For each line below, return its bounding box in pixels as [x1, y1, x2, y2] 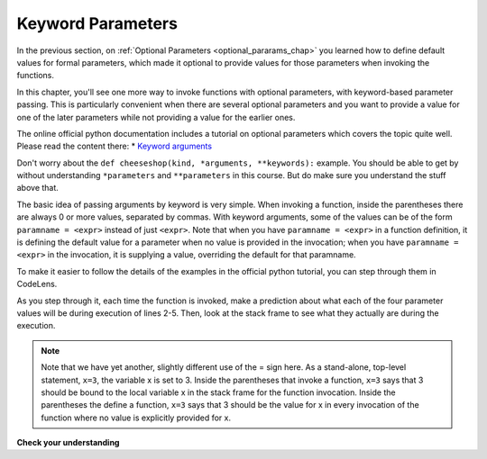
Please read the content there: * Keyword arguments [16, 140, 212, 152]
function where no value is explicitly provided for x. [41, 412, 232, 423]
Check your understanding [16, 437, 120, 448]
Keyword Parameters [16, 13, 178, 33]
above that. [16, 183, 59, 193]
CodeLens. [16, 279, 58, 290]
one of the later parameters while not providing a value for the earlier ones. [16, 112, 296, 122]
